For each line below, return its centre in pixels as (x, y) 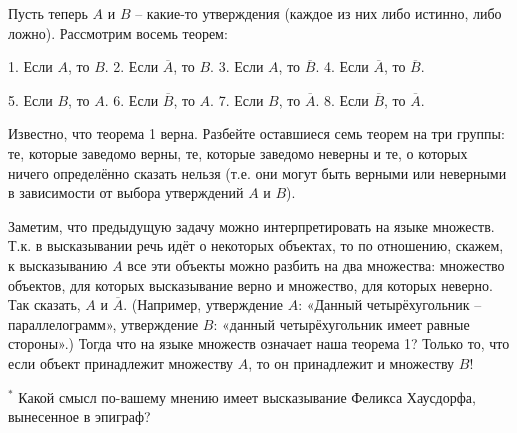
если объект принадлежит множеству (121, 362)
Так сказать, (44, 304)
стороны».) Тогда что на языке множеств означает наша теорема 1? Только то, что (259, 343)
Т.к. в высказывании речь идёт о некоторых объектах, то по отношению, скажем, (256, 245)
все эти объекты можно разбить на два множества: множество (316, 264)
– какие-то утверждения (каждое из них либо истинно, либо (318, 13)
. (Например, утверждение (203, 304)
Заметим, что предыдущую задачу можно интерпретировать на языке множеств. (251, 225)
